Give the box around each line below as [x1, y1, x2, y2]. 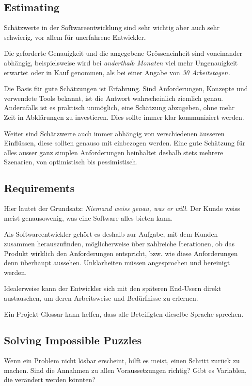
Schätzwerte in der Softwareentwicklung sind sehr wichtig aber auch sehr [4, 22, 220, 32]
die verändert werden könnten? [4, 374, 95, 385]
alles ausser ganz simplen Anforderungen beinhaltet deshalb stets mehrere [4, 147, 223, 157]
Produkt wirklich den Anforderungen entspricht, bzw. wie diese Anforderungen [4, 248, 238, 258]
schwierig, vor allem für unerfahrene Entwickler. [4, 32, 146, 42]
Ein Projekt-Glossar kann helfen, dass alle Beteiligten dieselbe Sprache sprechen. [4, 309, 244, 319]
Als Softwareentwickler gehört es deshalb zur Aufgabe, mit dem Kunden [4, 229, 218, 239]
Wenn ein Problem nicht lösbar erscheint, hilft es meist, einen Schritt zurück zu [4, 355, 240, 366]
